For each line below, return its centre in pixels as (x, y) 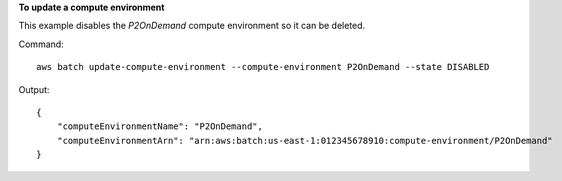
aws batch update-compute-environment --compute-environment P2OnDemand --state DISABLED (263, 67)
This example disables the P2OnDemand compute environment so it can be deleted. (192, 26)
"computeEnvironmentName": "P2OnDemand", (160, 126)
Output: (34, 89)
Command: (41, 44)
